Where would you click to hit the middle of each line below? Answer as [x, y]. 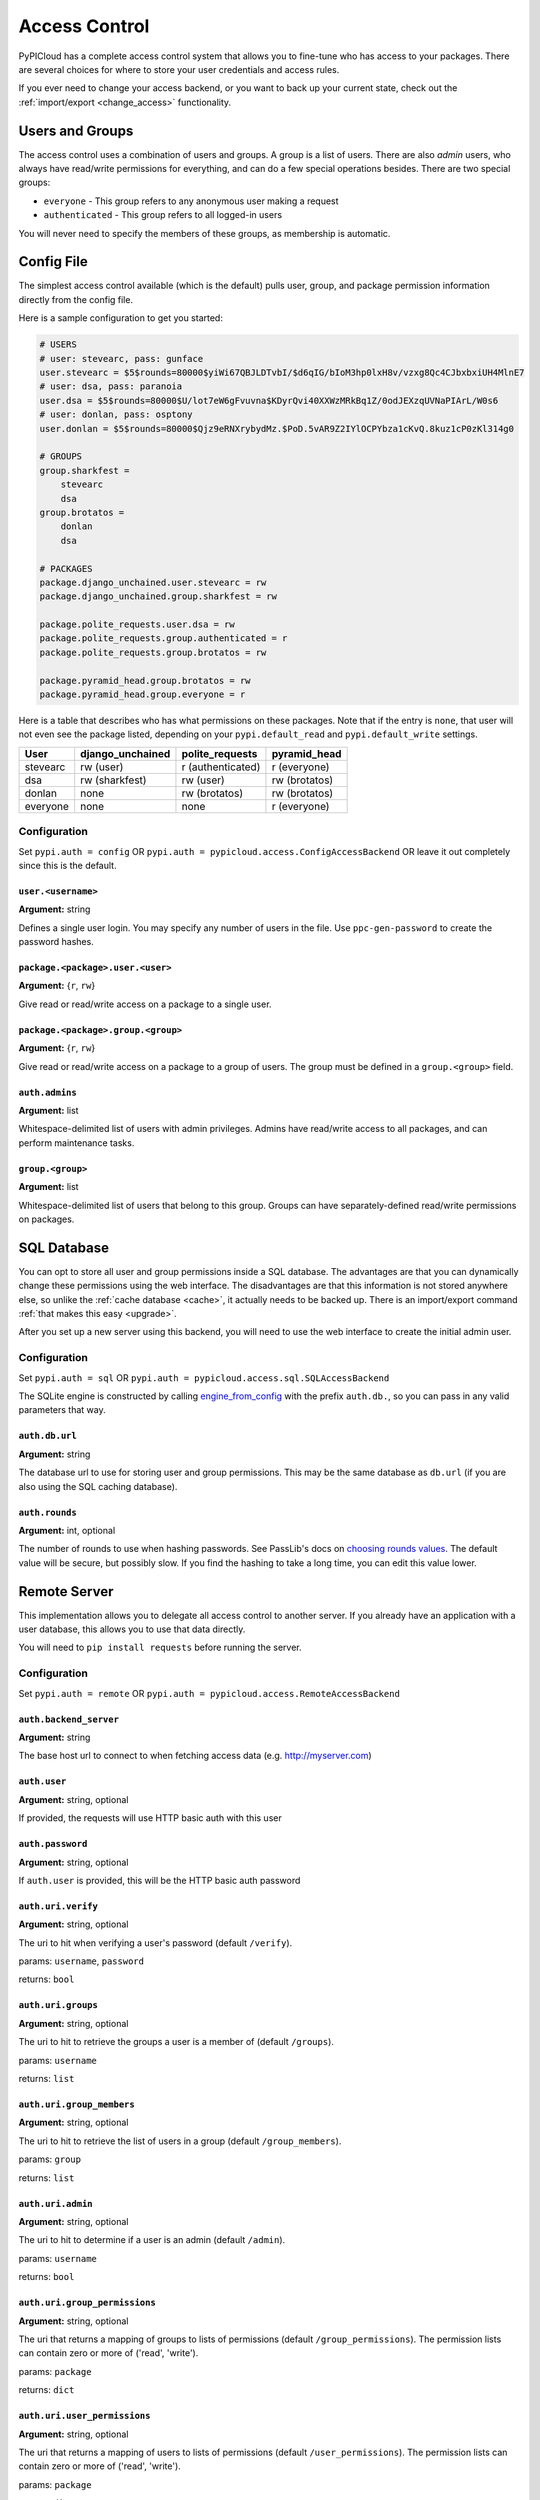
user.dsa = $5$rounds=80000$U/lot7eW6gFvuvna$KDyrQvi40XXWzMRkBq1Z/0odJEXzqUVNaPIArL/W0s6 [269, 400]
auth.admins [47, 1092]
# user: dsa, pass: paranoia [111, 386]
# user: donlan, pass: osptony [116, 414]
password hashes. [56, 942]
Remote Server [66, 1591]
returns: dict [46, 2390]
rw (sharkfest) [113, 780]
